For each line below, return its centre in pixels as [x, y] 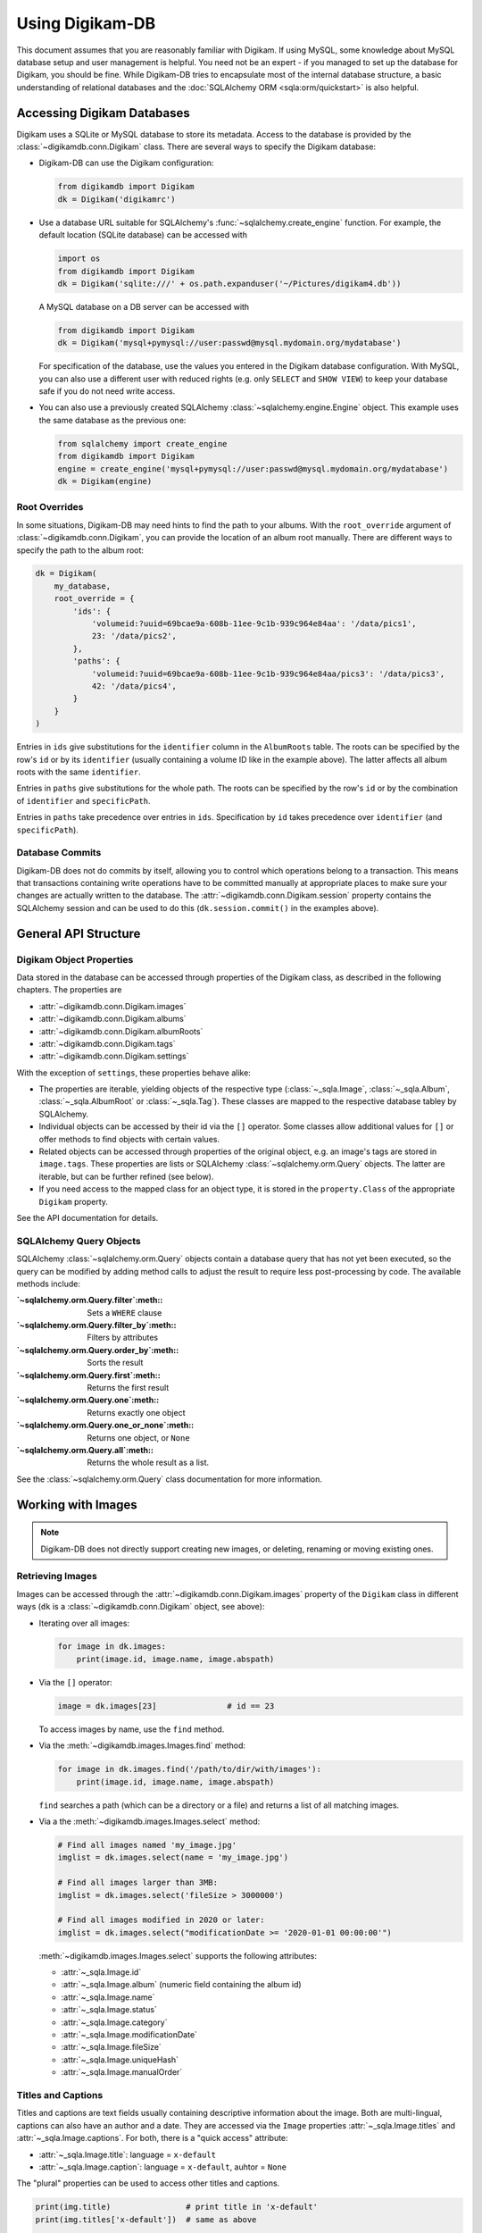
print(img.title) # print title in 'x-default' [177, 2207]
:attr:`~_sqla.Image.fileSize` [112, 2047]
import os [79, 259]
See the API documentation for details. [87, 1218]
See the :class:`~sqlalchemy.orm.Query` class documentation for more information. [170, 1479]
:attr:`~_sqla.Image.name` [108, 1997]
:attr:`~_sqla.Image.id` [101, 1972]
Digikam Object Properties [75, 959]
